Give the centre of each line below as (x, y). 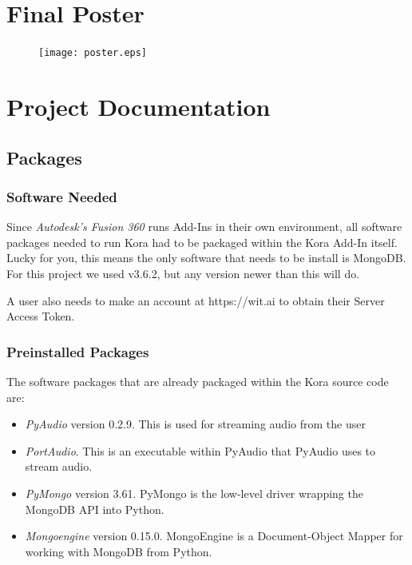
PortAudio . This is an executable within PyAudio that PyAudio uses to (200, 450)
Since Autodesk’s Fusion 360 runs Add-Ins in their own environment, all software (204, 227)
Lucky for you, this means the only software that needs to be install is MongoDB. (206, 258)
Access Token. (41, 316)
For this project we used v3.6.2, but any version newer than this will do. (183, 273)
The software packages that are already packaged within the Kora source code (198, 381)
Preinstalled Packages (78, 351)
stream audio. (59, 466)
